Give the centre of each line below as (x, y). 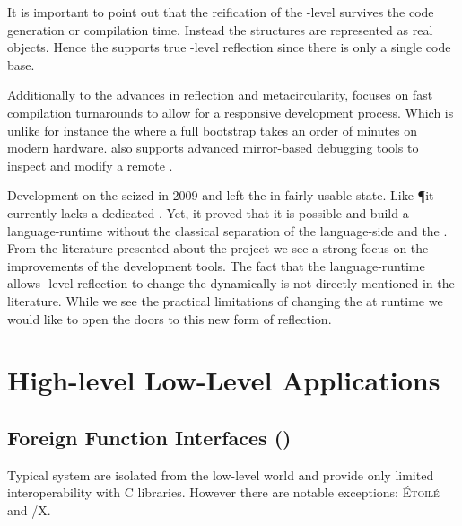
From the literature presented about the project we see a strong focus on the (218, 248)
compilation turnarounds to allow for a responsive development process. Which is (231, 112)
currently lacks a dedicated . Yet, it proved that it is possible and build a (208, 212)
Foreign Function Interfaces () (149, 437)
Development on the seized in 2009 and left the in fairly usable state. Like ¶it (221, 195)
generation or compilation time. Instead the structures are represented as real (220, 29)
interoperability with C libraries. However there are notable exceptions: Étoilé (223, 492)
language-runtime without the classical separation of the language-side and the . (227, 230)
